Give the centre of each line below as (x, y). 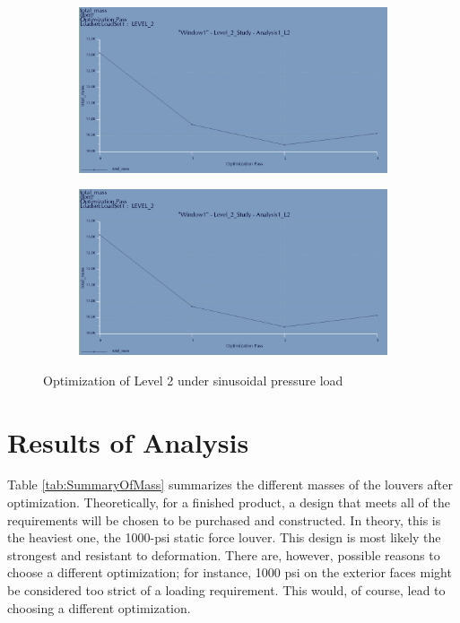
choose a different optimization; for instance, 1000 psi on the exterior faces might (230, 572)
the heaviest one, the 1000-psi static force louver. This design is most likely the (224, 537)
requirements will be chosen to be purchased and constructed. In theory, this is (224, 519)
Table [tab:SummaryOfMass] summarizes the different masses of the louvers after (230, 485)
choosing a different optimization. (99, 607)
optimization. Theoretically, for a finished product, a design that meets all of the (229, 502)
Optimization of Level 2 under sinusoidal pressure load (193, 380)
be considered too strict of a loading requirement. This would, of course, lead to (226, 590)
